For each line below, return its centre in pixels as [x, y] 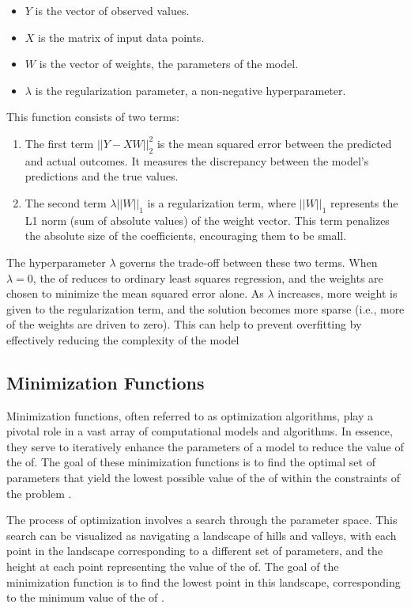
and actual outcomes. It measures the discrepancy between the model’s [197, 160]
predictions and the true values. [102, 176]
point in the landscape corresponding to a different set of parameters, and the [195, 551]
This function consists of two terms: [93, 117]
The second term [66, 202]
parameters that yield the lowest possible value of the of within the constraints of [203, 478]
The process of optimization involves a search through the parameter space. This [202, 520]
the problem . [39, 493]
